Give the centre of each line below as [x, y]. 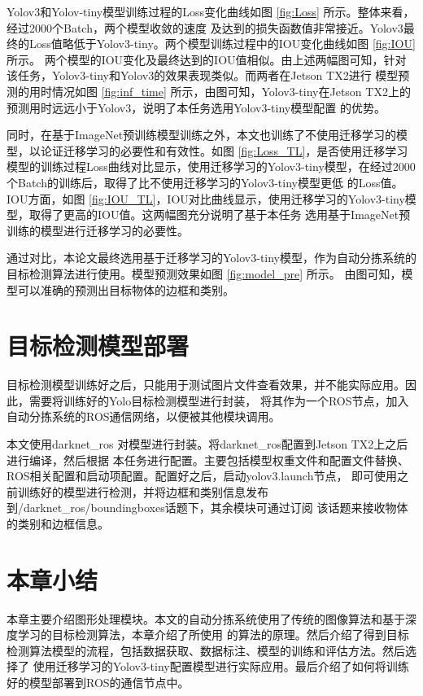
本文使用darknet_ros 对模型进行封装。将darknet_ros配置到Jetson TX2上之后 [207, 444]
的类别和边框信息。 [58, 523]
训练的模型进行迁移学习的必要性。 [98, 230]
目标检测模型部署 [98, 346]
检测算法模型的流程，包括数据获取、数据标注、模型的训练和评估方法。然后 [206, 650]
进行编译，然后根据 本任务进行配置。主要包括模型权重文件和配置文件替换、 [208, 460]
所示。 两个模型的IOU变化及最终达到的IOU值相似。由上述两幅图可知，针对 [207, 59]
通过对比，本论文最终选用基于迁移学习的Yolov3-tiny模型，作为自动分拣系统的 [212, 258]
